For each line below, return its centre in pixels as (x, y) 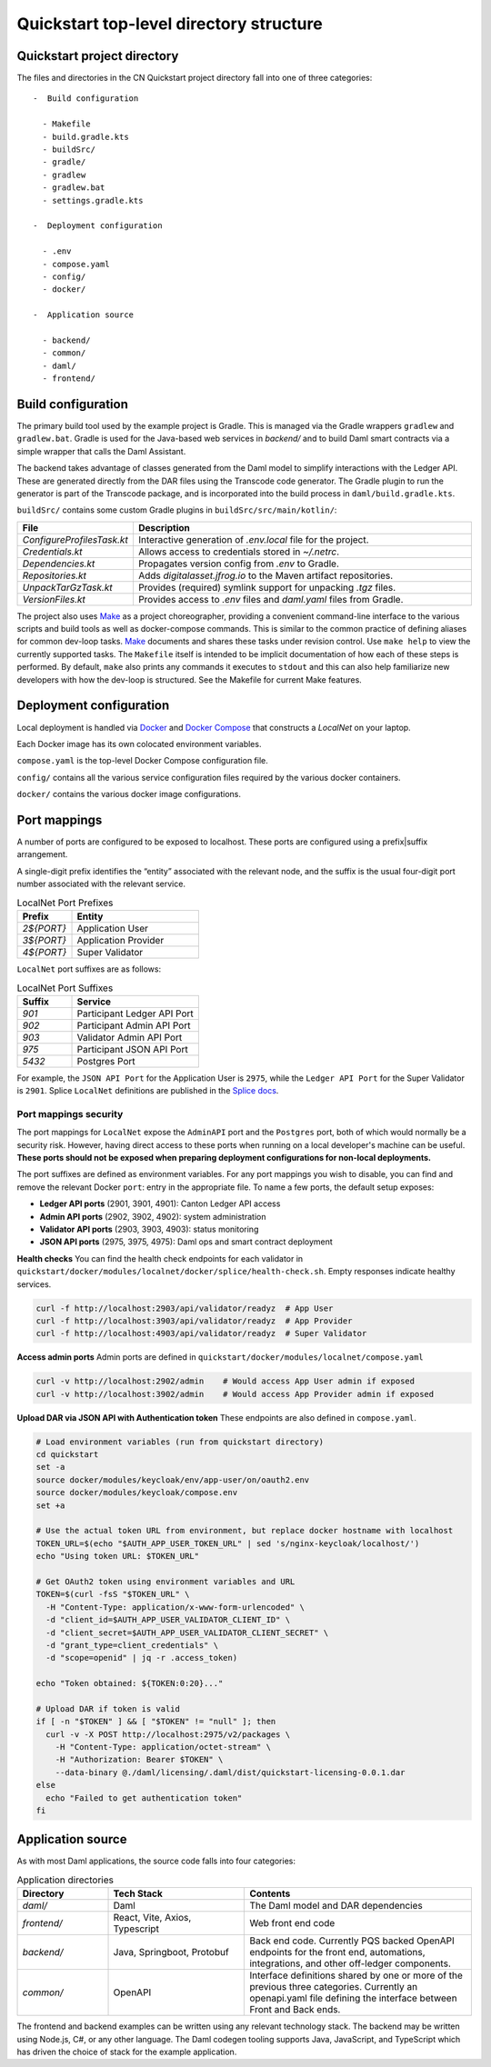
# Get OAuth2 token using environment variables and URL (165, 1581)
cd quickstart (67, 1455)
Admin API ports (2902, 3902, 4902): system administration (153, 1216)
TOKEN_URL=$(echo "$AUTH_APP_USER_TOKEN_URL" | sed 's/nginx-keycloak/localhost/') (228, 1543)
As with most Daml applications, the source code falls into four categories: (156, 1861)
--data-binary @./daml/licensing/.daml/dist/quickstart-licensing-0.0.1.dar (230, 1772)
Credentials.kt (52, 552)
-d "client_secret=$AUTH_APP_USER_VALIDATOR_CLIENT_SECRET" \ (187, 1633)
